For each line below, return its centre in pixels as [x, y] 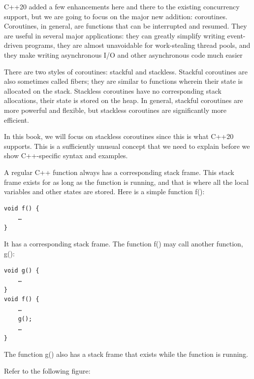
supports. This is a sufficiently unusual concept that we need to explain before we [127, 146]
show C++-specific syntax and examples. [66, 155]
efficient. [16, 120]
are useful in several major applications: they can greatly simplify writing [114, 35]
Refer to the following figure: [47, 371]
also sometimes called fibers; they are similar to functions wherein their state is [123, 81]
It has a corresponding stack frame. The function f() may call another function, [124, 244]
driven [14, 45]
